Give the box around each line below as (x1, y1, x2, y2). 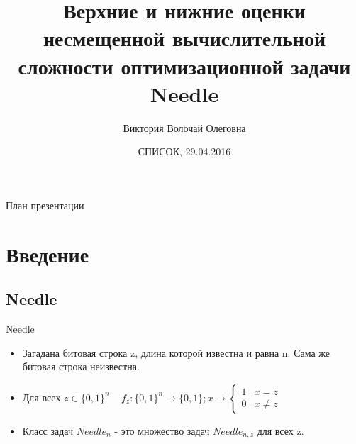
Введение (6, 239, 89, 268)
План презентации (6, 197, 84, 212)
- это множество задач (114, 423, 210, 438)
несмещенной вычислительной (43, 23, 326, 52)
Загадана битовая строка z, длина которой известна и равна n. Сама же (22, 345, 330, 360)
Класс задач (22, 423, 73, 438)
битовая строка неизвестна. (22, 359, 140, 374)
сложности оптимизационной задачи (18, 51, 351, 80)
